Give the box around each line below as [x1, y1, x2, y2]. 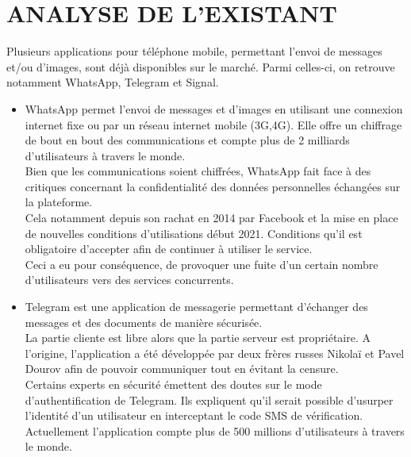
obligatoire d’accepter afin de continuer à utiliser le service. [25, 240, 313, 257]
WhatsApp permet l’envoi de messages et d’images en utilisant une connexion [25, 100, 403, 117]
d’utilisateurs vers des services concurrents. [25, 271, 234, 288]
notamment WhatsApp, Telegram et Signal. [6, 74, 219, 90]
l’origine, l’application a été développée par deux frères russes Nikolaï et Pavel [25, 344, 405, 361]
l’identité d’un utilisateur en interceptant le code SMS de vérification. [25, 407, 363, 424]
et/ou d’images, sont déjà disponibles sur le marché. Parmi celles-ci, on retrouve [6, 58, 395, 75]
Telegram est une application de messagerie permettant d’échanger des [25, 298, 368, 315]
